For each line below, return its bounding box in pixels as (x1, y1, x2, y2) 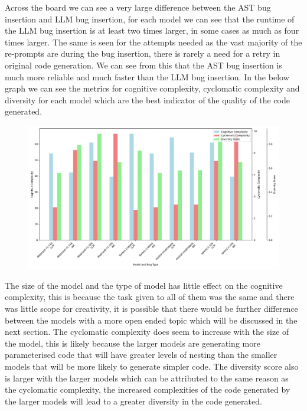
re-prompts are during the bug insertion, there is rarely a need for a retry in (5, 47, 280, 60)
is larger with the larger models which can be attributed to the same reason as (5, 371, 289, 384)
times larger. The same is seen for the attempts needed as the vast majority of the (5, 35, 302, 48)
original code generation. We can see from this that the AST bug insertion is (5, 58, 282, 71)
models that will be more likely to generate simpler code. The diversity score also (5, 360, 299, 372)
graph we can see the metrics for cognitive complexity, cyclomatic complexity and (5, 82, 300, 94)
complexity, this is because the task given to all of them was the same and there (5, 291, 295, 303)
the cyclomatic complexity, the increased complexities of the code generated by (5, 383, 290, 396)
